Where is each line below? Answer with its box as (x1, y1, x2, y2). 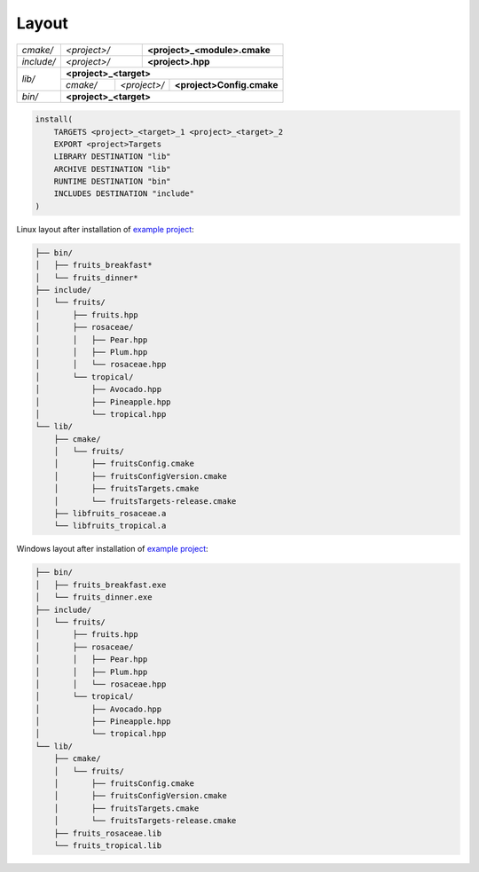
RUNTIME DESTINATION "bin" (53, 177, 172, 186)
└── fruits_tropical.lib (53, 841, 162, 851)
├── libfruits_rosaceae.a (53, 508, 167, 519)
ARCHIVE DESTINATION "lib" (53, 164, 172, 174)
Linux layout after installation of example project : (16, 224, 194, 234)
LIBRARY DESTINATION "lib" (53, 152, 172, 161)
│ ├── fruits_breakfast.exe (35, 579, 167, 590)
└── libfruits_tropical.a (53, 521, 167, 531)
